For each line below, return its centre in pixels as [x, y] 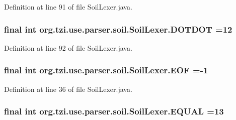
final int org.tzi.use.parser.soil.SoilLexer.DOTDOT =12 [118, 29]
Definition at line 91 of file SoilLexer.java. [68, 7]
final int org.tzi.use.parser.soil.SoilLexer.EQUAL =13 [114, 111]
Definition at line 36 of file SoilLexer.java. [68, 89]
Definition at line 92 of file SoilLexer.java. [68, 47]
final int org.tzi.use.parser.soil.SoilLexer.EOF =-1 [106, 70]
